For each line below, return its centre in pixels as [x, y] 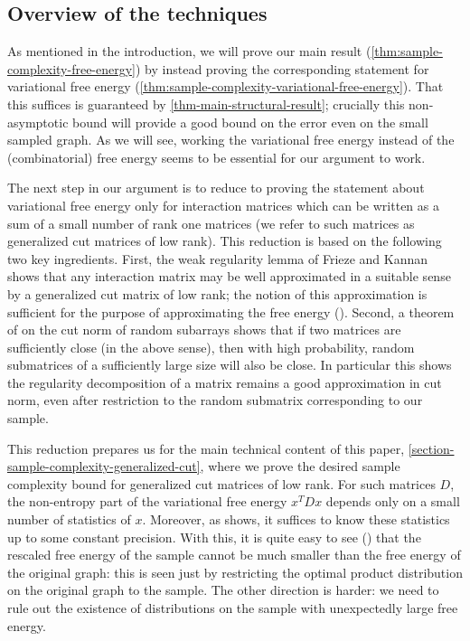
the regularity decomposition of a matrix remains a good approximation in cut [225, 382]
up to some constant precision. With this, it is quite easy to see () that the [214, 537]
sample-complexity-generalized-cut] [104, 466]
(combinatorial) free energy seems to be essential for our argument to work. [216, 157]
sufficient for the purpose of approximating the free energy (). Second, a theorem [231, 311]
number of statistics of [69, 519]
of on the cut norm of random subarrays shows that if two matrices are [204, 330]
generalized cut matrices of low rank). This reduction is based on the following [225, 241]
